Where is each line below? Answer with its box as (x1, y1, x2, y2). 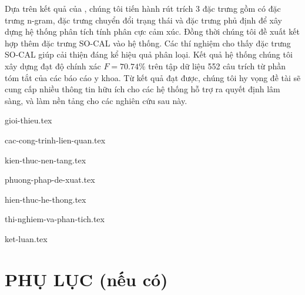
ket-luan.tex (5, 232, 48, 244)
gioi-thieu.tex (5, 114, 52, 126)
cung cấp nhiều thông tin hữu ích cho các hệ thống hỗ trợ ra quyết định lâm (5, 83, 280, 95)
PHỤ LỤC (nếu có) (5, 267, 168, 291)
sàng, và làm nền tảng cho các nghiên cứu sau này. (5, 94, 187, 106)
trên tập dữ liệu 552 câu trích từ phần (148, 59, 286, 72)
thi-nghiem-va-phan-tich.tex (5, 213, 105, 225)
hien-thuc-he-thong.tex (5, 193, 86, 205)
